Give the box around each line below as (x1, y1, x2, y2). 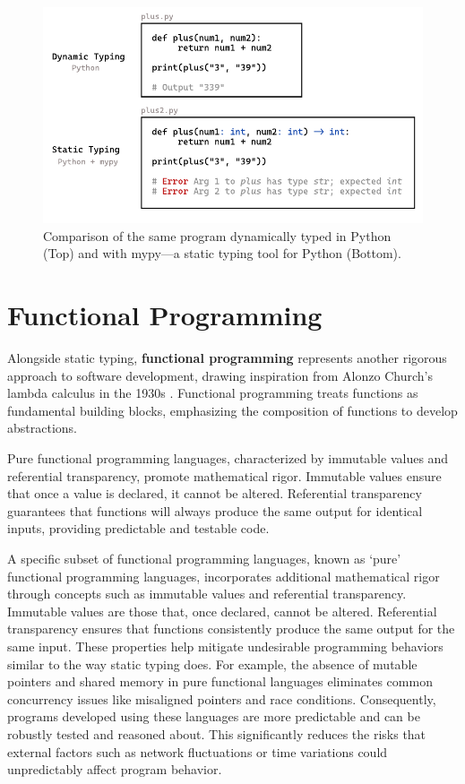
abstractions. (7, 418, 77, 437)
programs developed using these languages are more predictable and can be (7, 707, 420, 726)
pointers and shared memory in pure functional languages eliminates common (7, 672, 433, 691)
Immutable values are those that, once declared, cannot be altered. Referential (7, 601, 437, 620)
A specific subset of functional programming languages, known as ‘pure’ (7, 548, 401, 567)
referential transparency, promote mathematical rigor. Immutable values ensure (7, 466, 442, 485)
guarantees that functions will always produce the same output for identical (7, 501, 423, 520)
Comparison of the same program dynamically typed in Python (43, 226, 392, 245)
